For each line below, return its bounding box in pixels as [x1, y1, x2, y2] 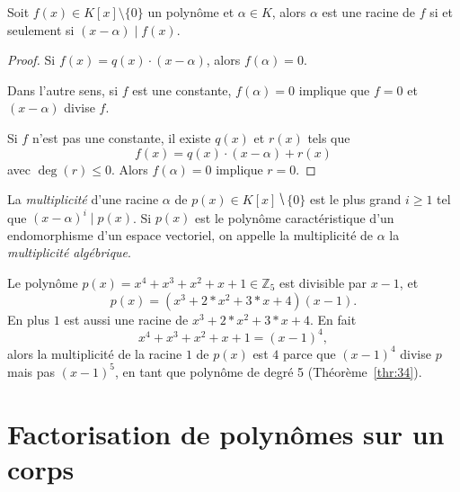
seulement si [7, 20, 75, 39]
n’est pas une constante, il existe [31, 128, 211, 147]
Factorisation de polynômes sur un [7, 415, 445, 452]
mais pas [7, 362, 56, 380]
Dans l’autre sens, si [7, 80, 119, 99]
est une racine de [322, 3, 416, 21]
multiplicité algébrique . [7, 243, 131, 262]
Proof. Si [7, 50, 56, 69]
